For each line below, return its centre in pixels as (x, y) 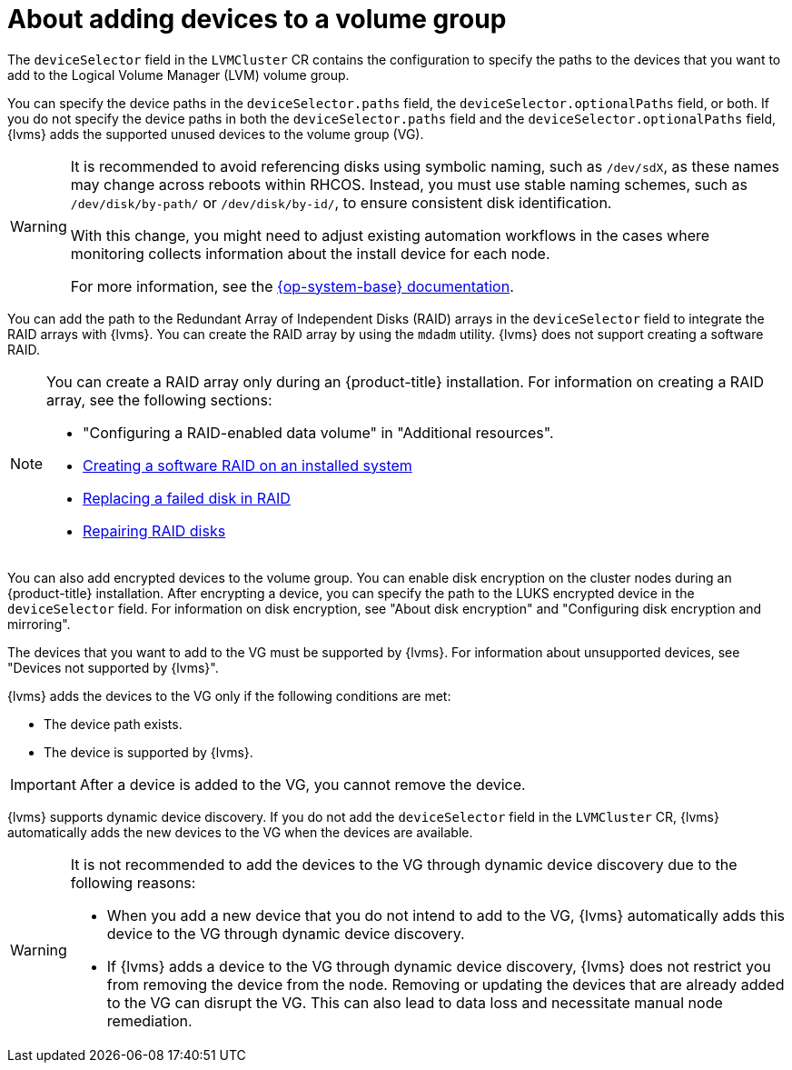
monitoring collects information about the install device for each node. (310, 253)
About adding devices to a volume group (257, 19)
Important (43, 784)
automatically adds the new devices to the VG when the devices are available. (240, 832)
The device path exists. (113, 724)
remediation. (149, 1020)
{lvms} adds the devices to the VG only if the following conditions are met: (229, 695)
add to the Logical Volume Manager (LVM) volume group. (178, 75)
